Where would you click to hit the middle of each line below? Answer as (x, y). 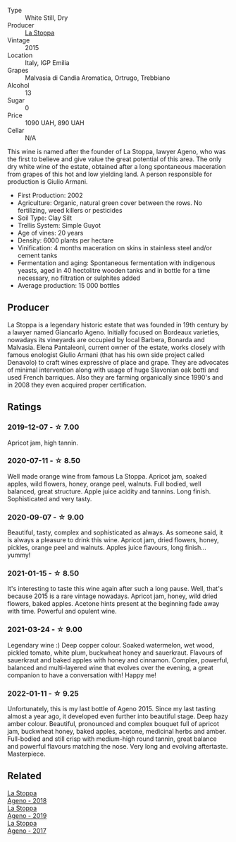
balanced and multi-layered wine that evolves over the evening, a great (110, 667)
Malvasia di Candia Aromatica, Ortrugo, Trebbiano (98, 78)
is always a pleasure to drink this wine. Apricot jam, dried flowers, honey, (113, 540)
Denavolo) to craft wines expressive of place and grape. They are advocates (118, 362)
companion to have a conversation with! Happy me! (82, 675)
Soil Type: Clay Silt (45, 218)
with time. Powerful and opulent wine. (62, 612)
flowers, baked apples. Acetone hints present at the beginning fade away (113, 604)
